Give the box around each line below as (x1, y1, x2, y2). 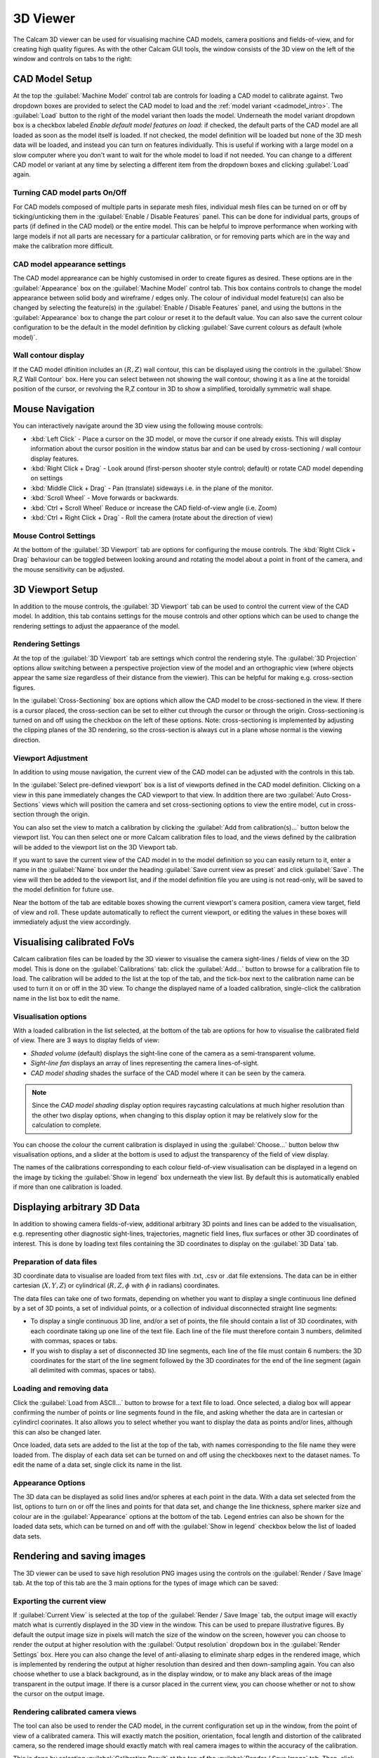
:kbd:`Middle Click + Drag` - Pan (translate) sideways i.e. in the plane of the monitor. (30, 484, 274, 492)
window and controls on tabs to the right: (13, 55, 133, 63)
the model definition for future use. (13, 885, 114, 894)
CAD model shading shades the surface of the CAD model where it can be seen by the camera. (30, 1069, 307, 1077)
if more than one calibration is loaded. (13, 1183, 123, 1191)
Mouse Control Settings (13, 531, 96, 541)
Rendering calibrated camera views (13, 1707, 137, 1717)
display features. (30, 454, 79, 463)
